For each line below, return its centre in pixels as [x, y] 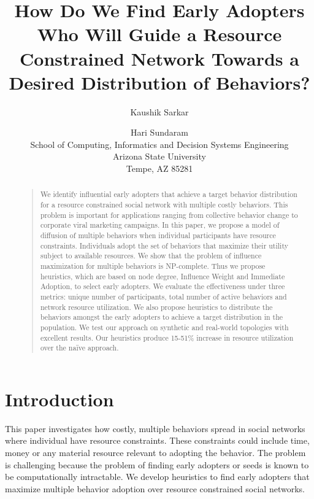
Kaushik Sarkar [159, 111]
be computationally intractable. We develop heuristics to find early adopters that [157, 477]
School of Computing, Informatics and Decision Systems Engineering [159, 144]
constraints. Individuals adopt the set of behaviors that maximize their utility [164, 245]
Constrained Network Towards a [159, 58]
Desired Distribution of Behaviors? [159, 82]
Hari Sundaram [159, 132]
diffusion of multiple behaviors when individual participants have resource [158, 235]
